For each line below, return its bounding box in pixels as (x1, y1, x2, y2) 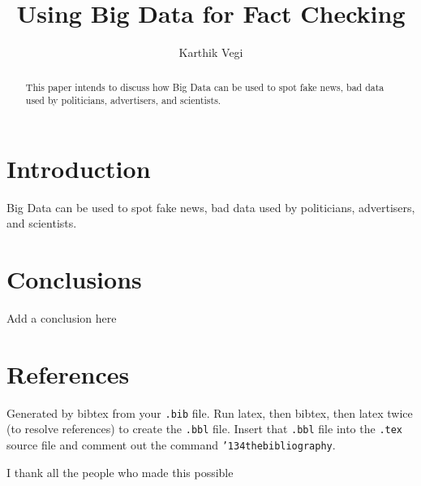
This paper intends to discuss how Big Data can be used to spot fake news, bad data (25, 80, 384, 93)
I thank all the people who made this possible (6, 463, 234, 480)
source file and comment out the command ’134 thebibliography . (6, 436, 336, 453)
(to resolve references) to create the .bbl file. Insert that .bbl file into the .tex (6, 420, 403, 437)
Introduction (6, 151, 151, 184)
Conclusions (6, 263, 142, 296)
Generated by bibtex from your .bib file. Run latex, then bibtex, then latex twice (6, 404, 413, 421)
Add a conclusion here (6, 310, 117, 327)
